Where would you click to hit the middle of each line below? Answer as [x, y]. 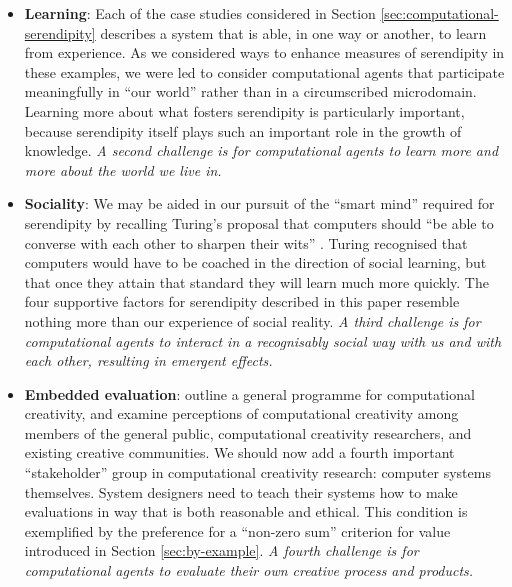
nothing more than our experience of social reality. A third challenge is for [252, 320]
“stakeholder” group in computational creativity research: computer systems [257, 472]
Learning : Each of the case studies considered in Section [200, 13]
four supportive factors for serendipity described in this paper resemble [242, 301]
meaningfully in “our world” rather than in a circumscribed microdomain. [250, 91]
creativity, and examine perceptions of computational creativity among [241, 413]
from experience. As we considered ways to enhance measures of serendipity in [264, 52]
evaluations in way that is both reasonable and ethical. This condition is [246, 511]
